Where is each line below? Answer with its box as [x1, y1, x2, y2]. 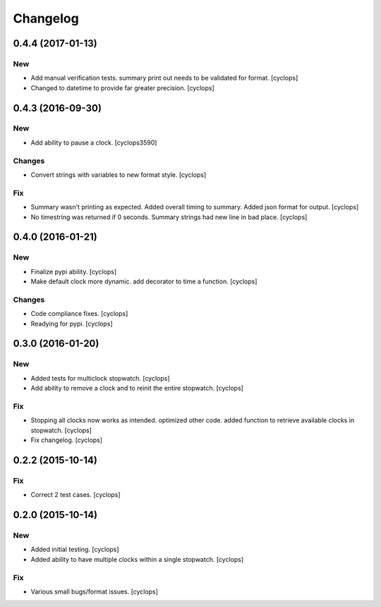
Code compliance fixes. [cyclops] [30, 309, 128, 318]
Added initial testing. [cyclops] [30, 545, 119, 553]
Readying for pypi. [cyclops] [30, 319, 113, 328]
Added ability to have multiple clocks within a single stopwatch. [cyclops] [30, 555, 244, 563]
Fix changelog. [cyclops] [30, 436, 102, 444]
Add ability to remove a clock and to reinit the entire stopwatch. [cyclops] [30, 384, 243, 393]
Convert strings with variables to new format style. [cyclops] [30, 171, 207, 179]
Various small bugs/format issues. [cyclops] [30, 587, 159, 596]
